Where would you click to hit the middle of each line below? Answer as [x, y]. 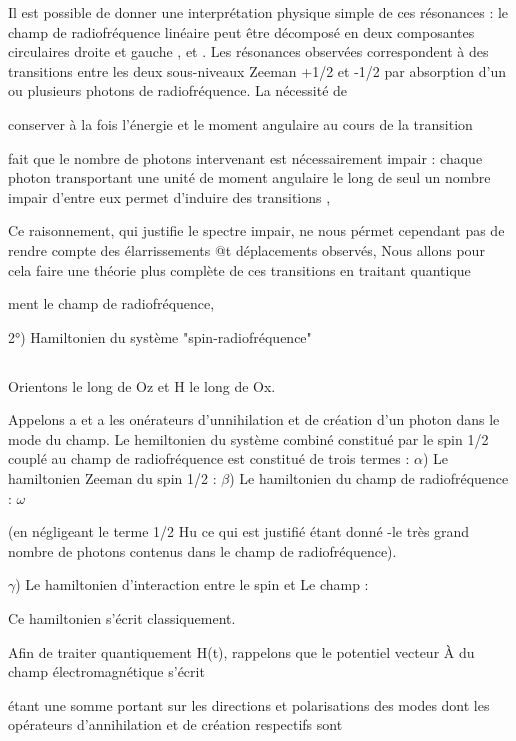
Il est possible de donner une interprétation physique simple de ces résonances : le [258, 12]
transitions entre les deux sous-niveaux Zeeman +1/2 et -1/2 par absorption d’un [257, 70]
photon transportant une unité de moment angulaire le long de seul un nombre [249, 177]
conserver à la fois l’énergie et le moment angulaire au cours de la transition [240, 123]
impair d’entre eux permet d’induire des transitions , [169, 196]
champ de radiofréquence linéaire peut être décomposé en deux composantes [241, 31]
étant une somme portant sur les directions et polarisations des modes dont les [249, 704]
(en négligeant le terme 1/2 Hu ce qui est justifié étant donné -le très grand [239, 531]
